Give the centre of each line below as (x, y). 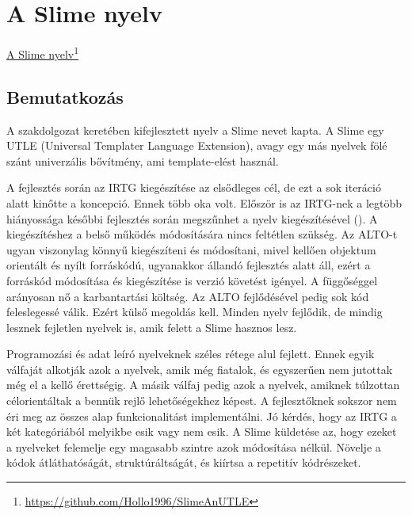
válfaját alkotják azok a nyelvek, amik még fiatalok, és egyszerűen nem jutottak (200, 369)
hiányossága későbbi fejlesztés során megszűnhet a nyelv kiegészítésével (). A (192, 218)
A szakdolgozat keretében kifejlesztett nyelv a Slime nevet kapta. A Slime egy (195, 130)
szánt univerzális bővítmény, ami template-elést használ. (143, 160)
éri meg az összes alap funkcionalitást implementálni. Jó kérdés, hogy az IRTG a (202, 416)
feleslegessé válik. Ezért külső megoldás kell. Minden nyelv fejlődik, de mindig (195, 312)
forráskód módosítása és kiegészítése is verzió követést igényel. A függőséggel (192, 280)
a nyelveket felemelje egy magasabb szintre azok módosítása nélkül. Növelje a (194, 446)
